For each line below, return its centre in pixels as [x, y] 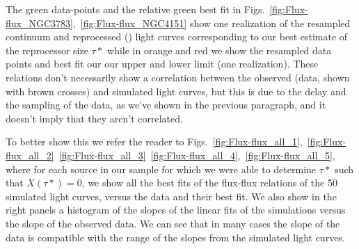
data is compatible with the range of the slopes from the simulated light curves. [175, 237]
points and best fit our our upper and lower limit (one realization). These [162, 64]
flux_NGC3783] [39, 23]
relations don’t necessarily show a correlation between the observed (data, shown [178, 77]
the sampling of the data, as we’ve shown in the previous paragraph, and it [166, 105]
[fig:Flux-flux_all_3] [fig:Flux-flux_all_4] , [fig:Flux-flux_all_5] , [197, 155]
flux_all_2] [30, 155]
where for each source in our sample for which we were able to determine [161, 169]
